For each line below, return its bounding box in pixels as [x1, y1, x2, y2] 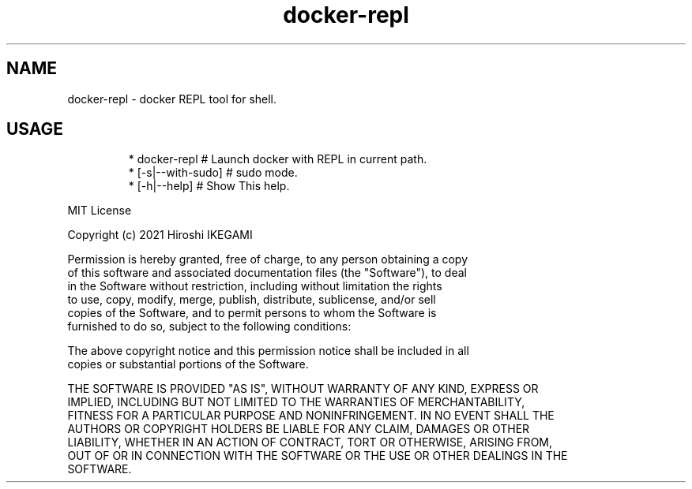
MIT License [67, 203, 132, 218]
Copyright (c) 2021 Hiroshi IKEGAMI [67, 228, 253, 242]
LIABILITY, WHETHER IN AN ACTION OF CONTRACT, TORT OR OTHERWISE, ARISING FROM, [67, 435, 553, 450]
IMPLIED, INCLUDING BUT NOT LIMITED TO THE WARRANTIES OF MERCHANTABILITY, [67, 395, 525, 409]
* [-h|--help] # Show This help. [128, 179, 290, 193]
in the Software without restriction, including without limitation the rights [67, 279, 442, 293]
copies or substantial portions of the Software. [67, 357, 309, 371]
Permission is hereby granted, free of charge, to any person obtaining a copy [67, 252, 468, 267]
